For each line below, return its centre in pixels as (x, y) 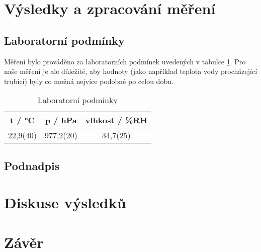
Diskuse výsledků (65, 202)
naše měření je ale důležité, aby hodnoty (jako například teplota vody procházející (131, 71)
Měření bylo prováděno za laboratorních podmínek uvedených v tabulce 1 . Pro (125, 61)
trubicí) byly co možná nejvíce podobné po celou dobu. (89, 81)
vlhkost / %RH (116, 120)
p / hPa (61, 120)
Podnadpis (32, 165)
